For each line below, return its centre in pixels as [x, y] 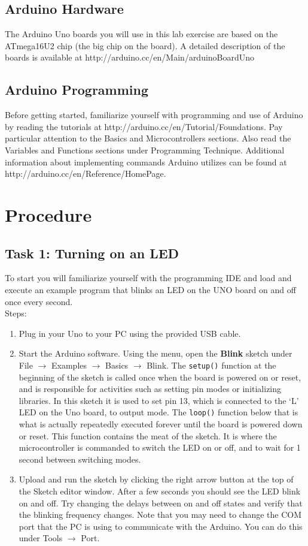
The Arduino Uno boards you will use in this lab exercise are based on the [141, 34]
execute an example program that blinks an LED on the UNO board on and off [150, 289]
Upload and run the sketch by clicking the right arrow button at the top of [156, 479]
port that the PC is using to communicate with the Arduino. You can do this [161, 526]
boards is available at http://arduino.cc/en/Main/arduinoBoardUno [130, 57]
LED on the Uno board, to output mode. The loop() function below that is [158, 412]
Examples [69, 365]
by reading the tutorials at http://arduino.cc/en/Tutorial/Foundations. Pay [144, 126]
